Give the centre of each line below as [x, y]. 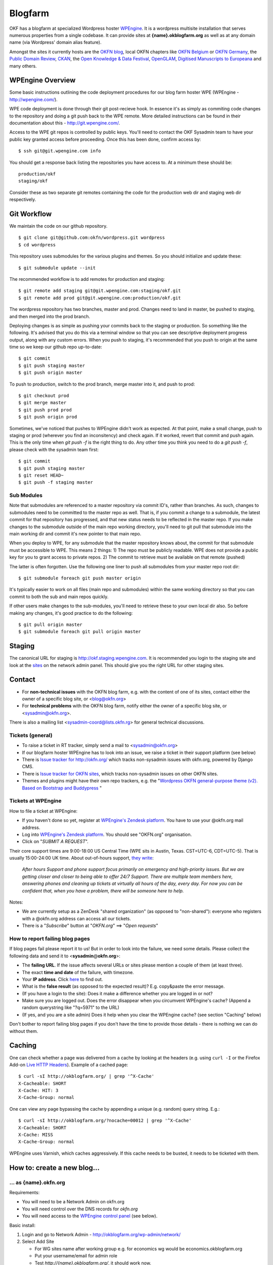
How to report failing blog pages [50, 939]
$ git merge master [42, 403]
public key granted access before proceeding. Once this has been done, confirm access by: [105, 139]
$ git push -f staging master [56, 482]
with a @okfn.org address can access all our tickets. [77, 918]
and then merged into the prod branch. [50, 316]
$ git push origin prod [48, 417]
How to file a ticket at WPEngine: [43, 811]
